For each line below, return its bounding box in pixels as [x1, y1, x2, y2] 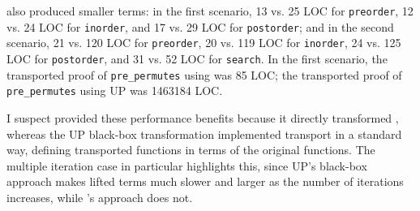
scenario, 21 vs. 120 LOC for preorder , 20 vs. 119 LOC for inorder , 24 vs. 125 [6, 34, 401, 51]
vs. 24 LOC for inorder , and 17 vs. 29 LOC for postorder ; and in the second [6, 18, 394, 35]
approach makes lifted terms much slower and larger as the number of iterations [6, 173, 404, 190]
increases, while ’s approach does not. [6, 188, 193, 205]
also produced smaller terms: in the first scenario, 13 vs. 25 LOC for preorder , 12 [6, 2, 414, 19]
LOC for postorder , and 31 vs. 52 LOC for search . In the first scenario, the [6, 50, 388, 67]
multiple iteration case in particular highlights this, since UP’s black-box [6, 157, 367, 174]
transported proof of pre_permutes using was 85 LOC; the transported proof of [6, 66, 402, 83]
